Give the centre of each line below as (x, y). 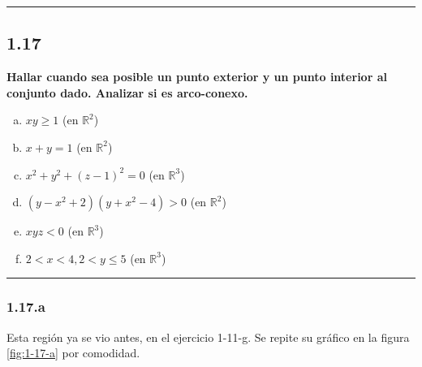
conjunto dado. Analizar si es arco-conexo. (127, 92)
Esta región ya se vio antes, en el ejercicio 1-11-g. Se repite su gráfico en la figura (208, 337)
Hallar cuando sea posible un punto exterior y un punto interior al (197, 77)
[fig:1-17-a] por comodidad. (73, 353)
